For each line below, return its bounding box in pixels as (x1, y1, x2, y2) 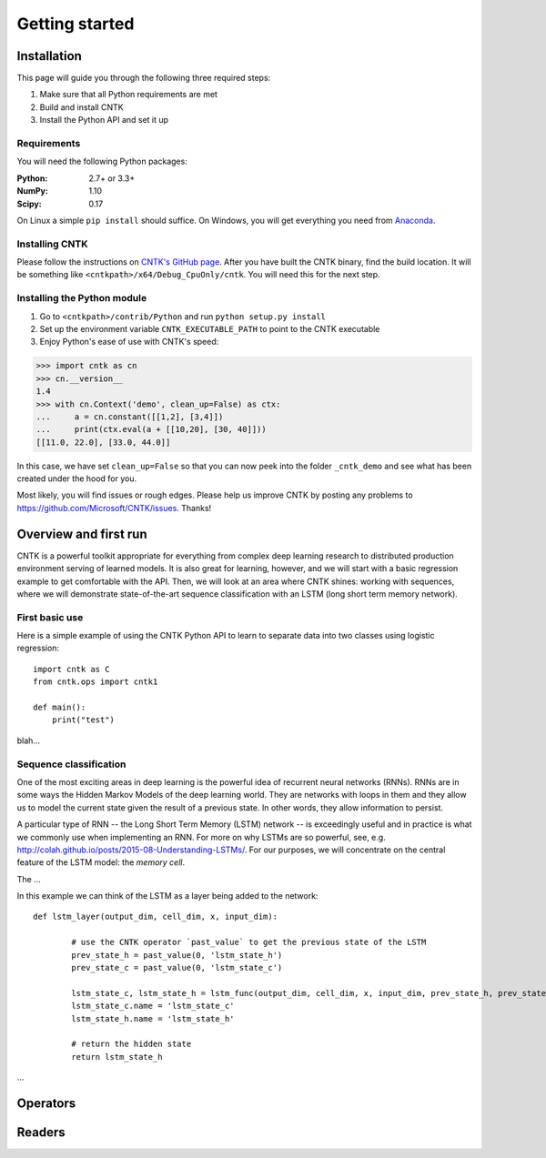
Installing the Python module (16, 292, 147, 305)
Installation (16, 48, 82, 64)
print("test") (51, 715, 116, 725)
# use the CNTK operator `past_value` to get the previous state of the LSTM (71, 937, 427, 948)
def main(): (33, 702, 86, 713)
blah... (16, 735, 41, 746)
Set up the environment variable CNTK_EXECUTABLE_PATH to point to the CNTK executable (39, 324, 380, 334)
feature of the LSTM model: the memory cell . (16, 857, 186, 868)
